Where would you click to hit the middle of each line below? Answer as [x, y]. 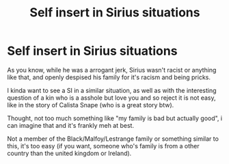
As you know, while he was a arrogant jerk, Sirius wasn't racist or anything [112, 70]
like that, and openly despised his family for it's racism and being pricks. [109, 77]
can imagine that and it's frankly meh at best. [71, 125]
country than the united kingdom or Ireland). [69, 153]
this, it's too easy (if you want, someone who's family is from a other [103, 146]
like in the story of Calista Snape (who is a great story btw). [91, 105]
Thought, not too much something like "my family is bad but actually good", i [115, 118]
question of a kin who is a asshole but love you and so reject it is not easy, [112, 98]
